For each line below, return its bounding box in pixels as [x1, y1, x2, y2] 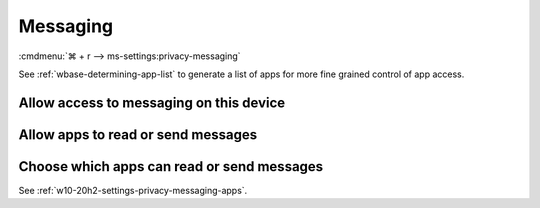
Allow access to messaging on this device [18, 94, 286, 111]
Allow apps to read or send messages [18, 126, 258, 143]
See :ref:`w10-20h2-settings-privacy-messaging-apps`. [18, 184, 248, 196]
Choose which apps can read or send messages [18, 158, 324, 175]
